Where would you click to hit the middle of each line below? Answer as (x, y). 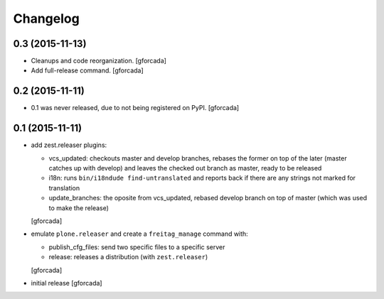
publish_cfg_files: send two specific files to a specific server (137, 247)
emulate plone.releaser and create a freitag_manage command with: (139, 234)
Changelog (46, 18)
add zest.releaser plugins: (69, 145)
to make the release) (79, 208)
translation (64, 187)
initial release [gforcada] (66, 283)
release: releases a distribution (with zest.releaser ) (128, 257)
